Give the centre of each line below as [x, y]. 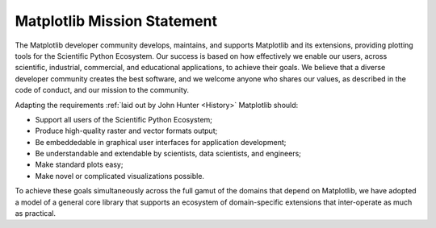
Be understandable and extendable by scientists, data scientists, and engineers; [168, 154]
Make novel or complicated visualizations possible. [120, 176]
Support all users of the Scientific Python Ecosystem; [124, 119]
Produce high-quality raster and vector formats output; [126, 131]
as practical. [36, 213]
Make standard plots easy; [79, 164]
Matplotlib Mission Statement [116, 21]
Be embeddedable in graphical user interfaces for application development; [161, 142]
